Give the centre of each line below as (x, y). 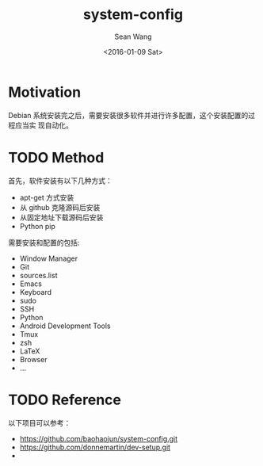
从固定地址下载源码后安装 (61, 217)
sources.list (38, 275)
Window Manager (49, 258)
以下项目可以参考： (40, 422)
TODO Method (56, 157)
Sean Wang (133, 36)
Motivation (45, 92)
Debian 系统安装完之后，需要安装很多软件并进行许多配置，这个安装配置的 (128, 115)
